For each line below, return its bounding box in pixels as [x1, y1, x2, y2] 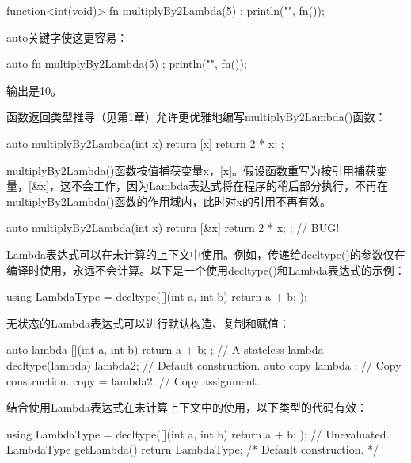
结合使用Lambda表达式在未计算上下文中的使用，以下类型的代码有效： [6, 399, 367, 416]
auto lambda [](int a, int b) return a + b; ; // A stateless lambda [6, 341, 324, 358]
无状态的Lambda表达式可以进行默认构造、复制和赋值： [6, 314, 290, 331]
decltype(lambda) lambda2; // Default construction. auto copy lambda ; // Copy [6, 356, 401, 373]
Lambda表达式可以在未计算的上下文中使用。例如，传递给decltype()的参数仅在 [6, 245, 405, 262]
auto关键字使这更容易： [6, 28, 128, 45]
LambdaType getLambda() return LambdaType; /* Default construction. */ [6, 441, 379, 457]
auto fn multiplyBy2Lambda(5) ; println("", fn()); [6, 55, 247, 72]
